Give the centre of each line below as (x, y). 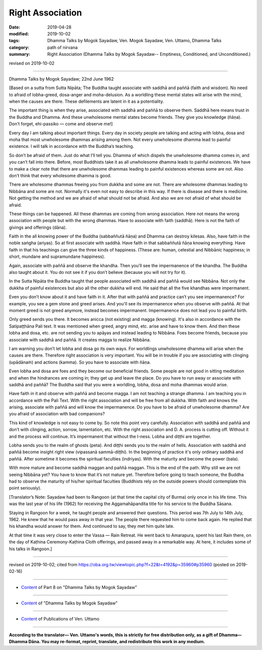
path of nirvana (62, 47)
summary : (20, 54)
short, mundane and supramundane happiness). (57, 256)
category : (19, 47)
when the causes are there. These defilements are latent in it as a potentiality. (87, 101)
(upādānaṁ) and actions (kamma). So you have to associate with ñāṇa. (80, 362)
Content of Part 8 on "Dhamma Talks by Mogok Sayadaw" (79, 587)
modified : (19, 33)
